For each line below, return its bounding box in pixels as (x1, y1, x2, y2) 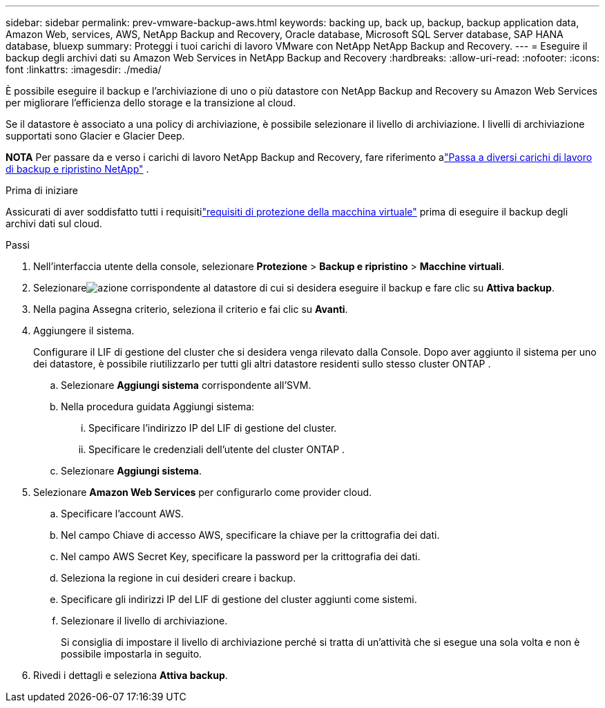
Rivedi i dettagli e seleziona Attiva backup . (33, 669, 228, 681)
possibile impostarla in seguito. (61, 648, 202, 660)
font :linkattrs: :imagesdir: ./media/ (6, 64, 162, 75)
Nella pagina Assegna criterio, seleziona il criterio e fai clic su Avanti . (33, 303, 348, 315)
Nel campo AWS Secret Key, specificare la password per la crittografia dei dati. (61, 551, 421, 562)
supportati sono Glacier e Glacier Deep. (6, 130, 185, 142)
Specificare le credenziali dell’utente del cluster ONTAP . (88, 443, 345, 455)
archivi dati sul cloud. (6, 218, 102, 229)
